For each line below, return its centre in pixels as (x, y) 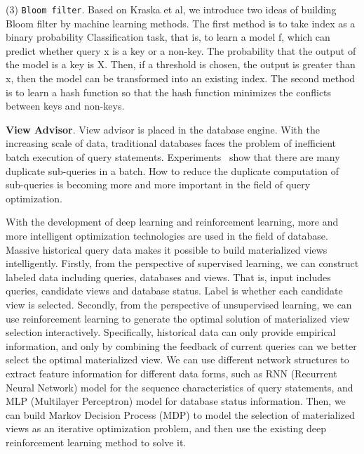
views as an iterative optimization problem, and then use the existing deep (166, 428)
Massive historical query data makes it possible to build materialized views (167, 249)
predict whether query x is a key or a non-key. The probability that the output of (181, 50)
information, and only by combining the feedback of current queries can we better (181, 345)
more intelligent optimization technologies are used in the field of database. (167, 235)
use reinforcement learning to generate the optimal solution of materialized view (178, 318)
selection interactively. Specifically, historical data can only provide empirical (171, 332)
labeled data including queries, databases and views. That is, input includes (168, 277)
